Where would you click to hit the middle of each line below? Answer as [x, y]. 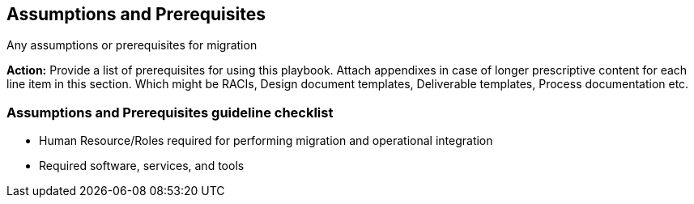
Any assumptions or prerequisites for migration [132, 45]
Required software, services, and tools [142, 166]
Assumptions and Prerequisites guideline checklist [170, 112]
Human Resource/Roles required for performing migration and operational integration [266, 141]
